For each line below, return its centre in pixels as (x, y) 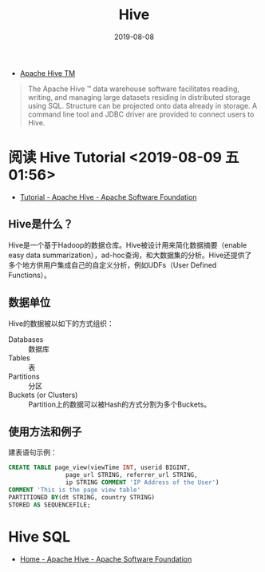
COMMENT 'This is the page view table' (75, 490)
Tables (19, 358)
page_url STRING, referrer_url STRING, (131, 475)
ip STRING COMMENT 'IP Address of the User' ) (142, 483)
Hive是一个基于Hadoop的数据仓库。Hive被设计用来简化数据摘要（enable (128, 244)
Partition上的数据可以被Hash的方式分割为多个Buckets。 (120, 404)
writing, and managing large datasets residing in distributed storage (139, 97)
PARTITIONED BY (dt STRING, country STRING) (82, 497)
